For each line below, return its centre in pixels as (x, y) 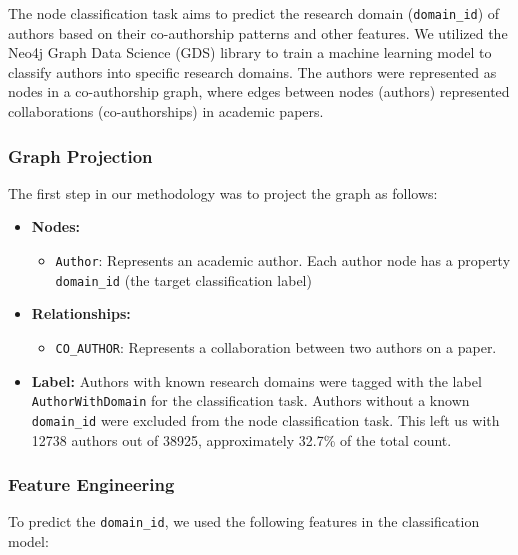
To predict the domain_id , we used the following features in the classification (244, 521)
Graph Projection (80, 155)
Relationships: (81, 313)
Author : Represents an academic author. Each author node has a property (283, 260)
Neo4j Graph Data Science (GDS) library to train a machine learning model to (250, 52)
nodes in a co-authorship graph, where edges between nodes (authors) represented (259, 91)
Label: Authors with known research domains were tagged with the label (256, 380)
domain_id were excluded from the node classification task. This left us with (265, 419)
